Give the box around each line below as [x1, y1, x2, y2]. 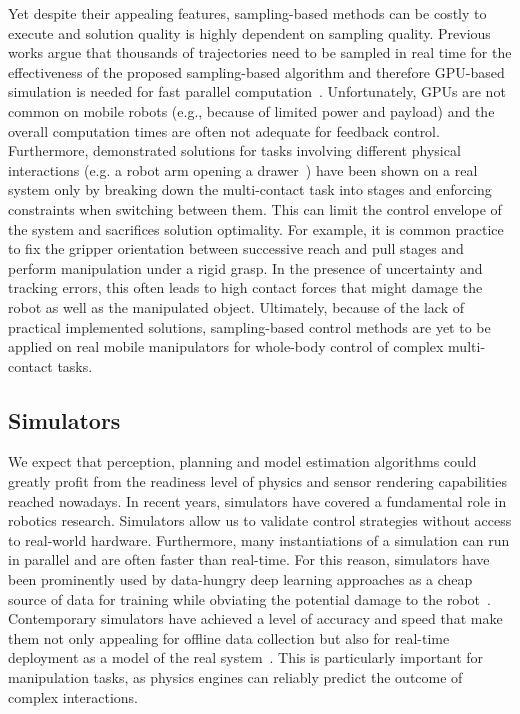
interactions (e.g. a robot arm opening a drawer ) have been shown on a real [8, 159, 478, 180]
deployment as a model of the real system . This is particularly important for [8, 647, 484, 668]
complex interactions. [8, 686, 139, 707]
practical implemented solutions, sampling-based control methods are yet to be [8, 316, 491, 337]
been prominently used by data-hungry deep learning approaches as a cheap [8, 569, 473, 590]
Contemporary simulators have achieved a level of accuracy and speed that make [8, 608, 503, 629]
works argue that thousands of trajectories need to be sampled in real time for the [8, 42, 512, 63]
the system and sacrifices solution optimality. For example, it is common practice [8, 218, 504, 239]
